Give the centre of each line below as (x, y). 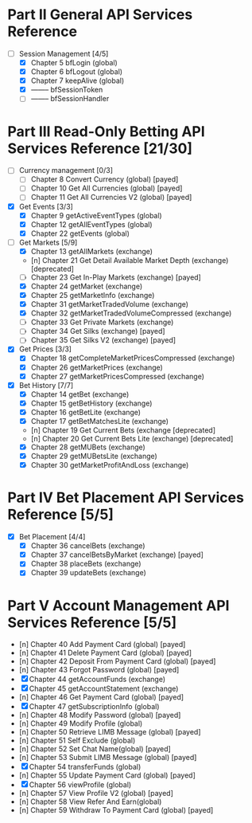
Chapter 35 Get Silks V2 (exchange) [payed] (103, 340)
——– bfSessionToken (67, 90)
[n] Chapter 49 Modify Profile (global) (81, 723)
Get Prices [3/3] (45, 349)
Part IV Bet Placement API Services (126, 498)
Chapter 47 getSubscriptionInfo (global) (94, 707)
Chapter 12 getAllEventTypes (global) (91, 224)
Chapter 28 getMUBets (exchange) (88, 447)
